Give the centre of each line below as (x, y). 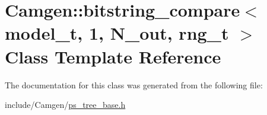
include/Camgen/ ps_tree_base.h (65, 105)
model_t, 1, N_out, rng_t (117, 33)
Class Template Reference (113, 56)
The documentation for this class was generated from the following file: (134, 84)
